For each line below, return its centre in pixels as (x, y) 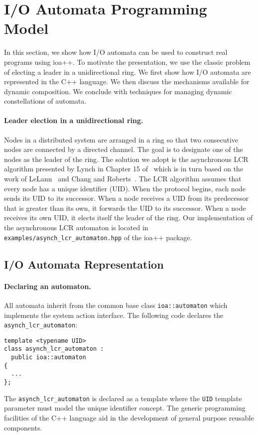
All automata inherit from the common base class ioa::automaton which (116, 305)
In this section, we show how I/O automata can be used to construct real (116, 52)
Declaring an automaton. (48, 286)
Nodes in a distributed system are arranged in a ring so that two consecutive (121, 139)
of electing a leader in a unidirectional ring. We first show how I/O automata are (128, 72)
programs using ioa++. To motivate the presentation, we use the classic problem (127, 62)
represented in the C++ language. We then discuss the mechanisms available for (127, 81)
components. (23, 427)
